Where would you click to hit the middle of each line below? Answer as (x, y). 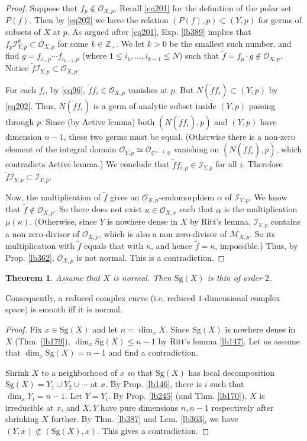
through (20, 121)
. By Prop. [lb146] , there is (153, 384)
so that (140, 372)
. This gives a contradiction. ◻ (153, 430)
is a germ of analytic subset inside (155, 105)
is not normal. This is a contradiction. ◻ (151, 257)
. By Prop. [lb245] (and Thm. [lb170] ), (177, 396)
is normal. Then (142, 278)
